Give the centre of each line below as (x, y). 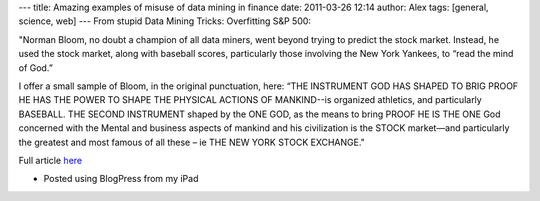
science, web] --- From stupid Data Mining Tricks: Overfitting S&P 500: (165, 21)
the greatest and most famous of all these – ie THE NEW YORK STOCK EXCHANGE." (191, 142)
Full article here (50, 160)
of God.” (36, 67)
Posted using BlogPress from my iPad (121, 179)
